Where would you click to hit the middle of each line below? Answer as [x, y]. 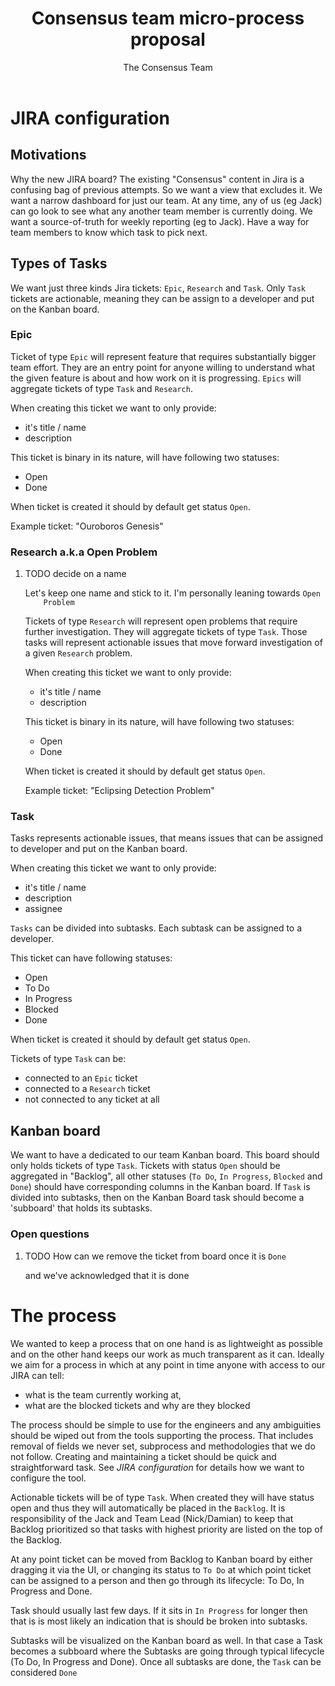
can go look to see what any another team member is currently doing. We [161, 211]
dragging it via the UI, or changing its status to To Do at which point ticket [161, 1569]
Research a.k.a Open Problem [84, 552]
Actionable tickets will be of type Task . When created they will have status [162, 1497]
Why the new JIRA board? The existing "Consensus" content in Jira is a [157, 179]
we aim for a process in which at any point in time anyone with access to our [168, 1364]
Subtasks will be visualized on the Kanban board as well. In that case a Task [166, 1640]
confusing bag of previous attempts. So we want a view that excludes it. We [166, 189]
